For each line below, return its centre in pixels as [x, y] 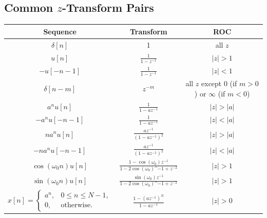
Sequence [60, 31]
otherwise [76, 205]
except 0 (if [219, 83]
